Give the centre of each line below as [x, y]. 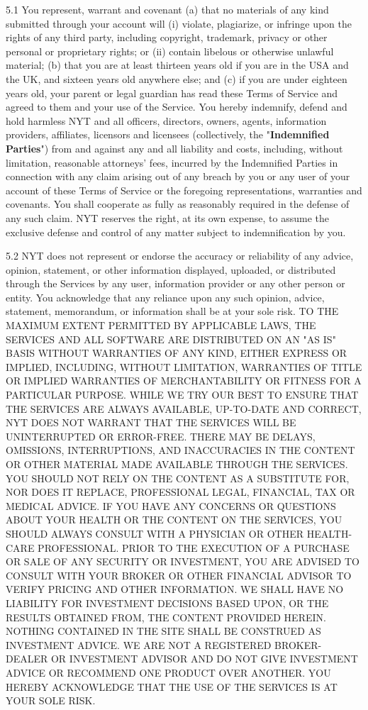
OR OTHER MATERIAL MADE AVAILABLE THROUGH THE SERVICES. [177, 464]
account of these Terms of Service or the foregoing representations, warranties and [184, 190]
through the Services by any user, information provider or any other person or [175, 283]
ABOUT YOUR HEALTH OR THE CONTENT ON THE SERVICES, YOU [174, 520]
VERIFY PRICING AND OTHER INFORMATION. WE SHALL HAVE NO [175, 589]
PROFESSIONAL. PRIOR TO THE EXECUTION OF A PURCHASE [194, 547]
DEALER [27, 659]
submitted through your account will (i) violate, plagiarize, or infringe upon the [179, 23]
